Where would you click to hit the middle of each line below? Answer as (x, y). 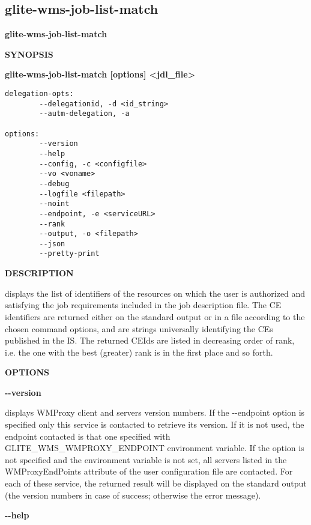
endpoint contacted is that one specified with (88, 436)
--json (52, 244)
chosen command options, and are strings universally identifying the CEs (139, 328)
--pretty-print (69, 254)
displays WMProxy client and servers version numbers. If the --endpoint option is (155, 412)
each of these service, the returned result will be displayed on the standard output (156, 483)
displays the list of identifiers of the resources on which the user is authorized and (155, 293)
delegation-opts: (39, 93)
